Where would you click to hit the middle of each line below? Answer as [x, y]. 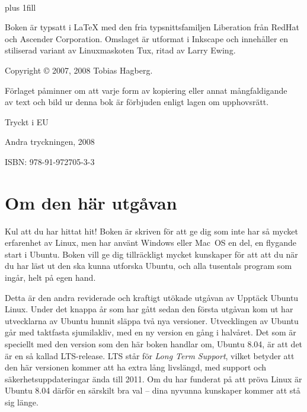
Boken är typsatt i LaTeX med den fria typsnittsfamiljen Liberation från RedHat [152, 27]
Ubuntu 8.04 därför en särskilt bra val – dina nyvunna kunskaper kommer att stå [153, 390]
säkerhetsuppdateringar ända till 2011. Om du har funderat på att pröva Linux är [153, 378]
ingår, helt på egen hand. [50, 278]
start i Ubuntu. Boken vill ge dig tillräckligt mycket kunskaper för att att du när [151, 254]
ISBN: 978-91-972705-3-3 [50, 161]
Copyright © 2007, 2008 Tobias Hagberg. [79, 70]
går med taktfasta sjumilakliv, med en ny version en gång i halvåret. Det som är [151, 332]
